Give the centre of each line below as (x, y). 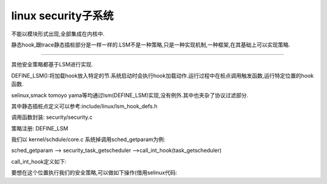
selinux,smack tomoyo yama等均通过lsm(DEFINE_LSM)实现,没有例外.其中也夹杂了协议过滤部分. (130, 95)
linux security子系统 (63, 16)
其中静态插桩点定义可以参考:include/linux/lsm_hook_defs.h (84, 106)
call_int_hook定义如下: (39, 161)
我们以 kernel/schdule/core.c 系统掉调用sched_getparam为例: (88, 139)
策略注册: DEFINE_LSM (40, 128)
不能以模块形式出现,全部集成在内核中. (58, 34)
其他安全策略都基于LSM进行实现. (52, 65)
